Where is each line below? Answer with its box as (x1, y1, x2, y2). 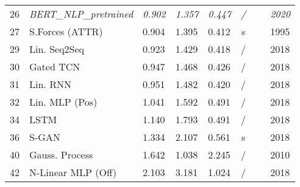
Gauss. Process (29, 148, 93, 161)
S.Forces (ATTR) (29, 24, 103, 38)
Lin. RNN (29, 77, 71, 91)
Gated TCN (29, 59, 80, 73)
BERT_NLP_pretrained (29, 7, 134, 21)
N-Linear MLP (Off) (29, 165, 116, 179)
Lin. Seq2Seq (29, 42, 85, 56)
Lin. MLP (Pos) (29, 95, 98, 109)
